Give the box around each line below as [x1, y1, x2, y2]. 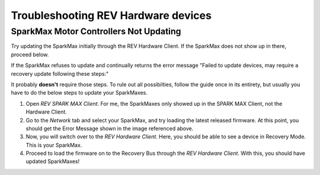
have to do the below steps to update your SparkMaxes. [11, 89, 148, 96]
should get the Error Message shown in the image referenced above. [25, 125, 194, 132]
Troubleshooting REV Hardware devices [11, 9, 212, 22]
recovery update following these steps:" [11, 70, 109, 77]
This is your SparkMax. [25, 141, 82, 148]
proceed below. [11, 51, 49, 58]
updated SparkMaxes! [25, 158, 80, 165]
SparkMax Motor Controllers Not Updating [11, 26, 181, 37]
